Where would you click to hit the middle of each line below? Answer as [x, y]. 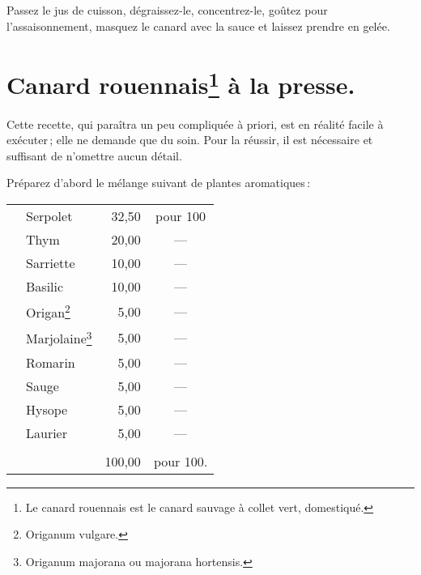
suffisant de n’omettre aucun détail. [94, 155]
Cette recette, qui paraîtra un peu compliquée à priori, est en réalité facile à [195, 124]
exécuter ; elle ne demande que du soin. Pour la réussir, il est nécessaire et [190, 140]
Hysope [47, 409]
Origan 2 [48, 311]
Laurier [47, 432]
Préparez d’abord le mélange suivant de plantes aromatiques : [159, 183]
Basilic [45, 287]
